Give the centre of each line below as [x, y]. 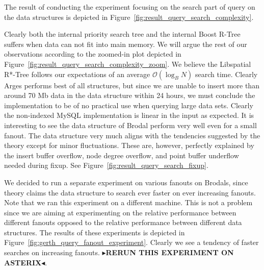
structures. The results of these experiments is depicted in [95, 232]
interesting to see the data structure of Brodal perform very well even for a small [130, 125]
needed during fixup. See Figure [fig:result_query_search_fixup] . [106, 165]
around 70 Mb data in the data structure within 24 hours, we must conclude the [130, 95]
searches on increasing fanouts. [52, 252]
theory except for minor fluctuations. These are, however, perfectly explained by [129, 145]
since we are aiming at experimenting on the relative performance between [120, 212]
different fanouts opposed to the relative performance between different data [123, 222]
